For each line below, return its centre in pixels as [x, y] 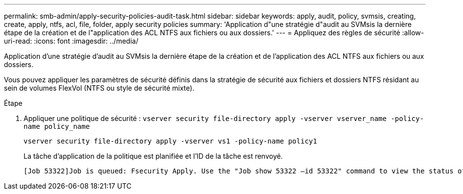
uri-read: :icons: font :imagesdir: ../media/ [71, 41]
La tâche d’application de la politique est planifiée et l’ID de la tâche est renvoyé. [153, 156]
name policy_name [57, 126]
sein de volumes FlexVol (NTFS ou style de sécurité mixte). [99, 88]
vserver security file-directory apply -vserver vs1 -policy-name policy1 [170, 141]
